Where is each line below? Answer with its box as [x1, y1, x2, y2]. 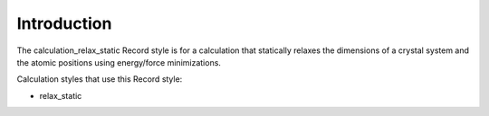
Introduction [16, 13, 112, 33]
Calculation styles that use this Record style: [16, 74, 183, 85]
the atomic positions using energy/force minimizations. [16, 57, 222, 67]
